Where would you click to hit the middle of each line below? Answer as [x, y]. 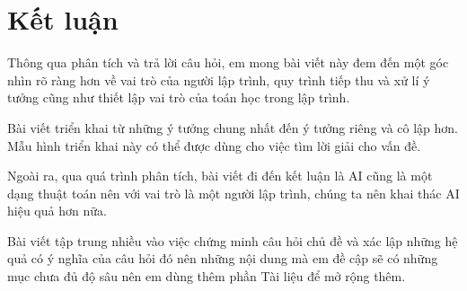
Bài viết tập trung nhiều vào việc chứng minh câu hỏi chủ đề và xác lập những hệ [233, 240]
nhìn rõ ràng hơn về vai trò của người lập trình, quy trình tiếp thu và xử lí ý [219, 79]
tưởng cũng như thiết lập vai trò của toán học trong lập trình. [179, 97]
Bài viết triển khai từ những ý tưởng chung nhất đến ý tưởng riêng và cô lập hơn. [233, 127]
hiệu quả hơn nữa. [57, 211]
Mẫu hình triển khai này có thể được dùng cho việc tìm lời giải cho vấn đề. [214, 145]
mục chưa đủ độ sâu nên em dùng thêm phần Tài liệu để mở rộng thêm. [207, 276]
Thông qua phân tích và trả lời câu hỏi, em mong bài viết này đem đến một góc [228, 62]
